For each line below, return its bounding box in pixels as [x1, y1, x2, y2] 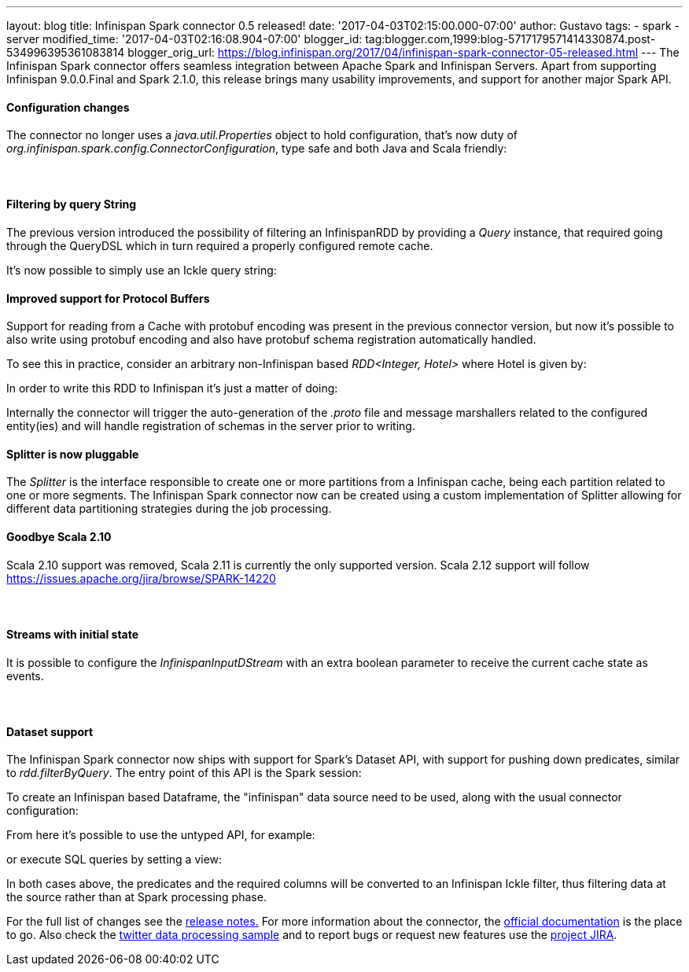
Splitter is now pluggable [6, 447, 139, 461]
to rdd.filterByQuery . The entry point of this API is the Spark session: [6, 766, 362, 780]
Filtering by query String [6, 197, 137, 212]
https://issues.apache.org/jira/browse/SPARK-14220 [6, 571, 276, 585]
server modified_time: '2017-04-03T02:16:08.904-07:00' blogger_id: [6, 32, 363, 46]
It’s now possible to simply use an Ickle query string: [6, 263, 277, 278]
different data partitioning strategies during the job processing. [6, 502, 332, 516]
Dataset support [6, 724, 94, 738]
